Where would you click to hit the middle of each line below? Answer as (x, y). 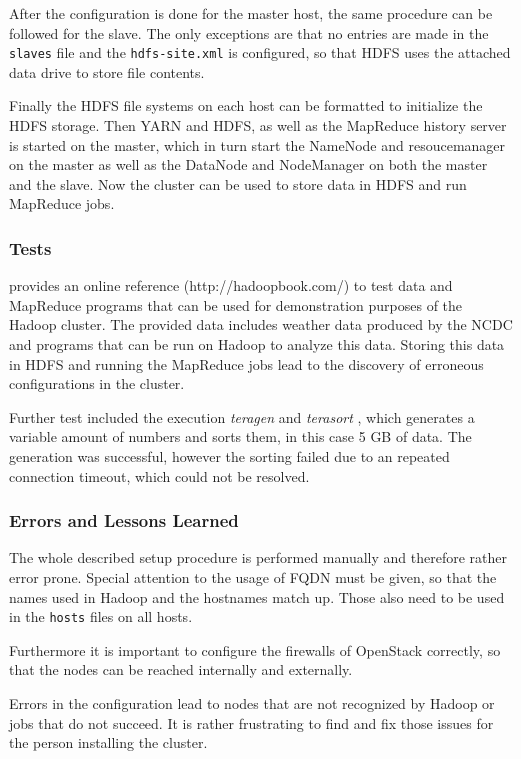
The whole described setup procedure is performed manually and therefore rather (258, 557)
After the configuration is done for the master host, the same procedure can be (251, 13)
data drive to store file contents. (107, 71)
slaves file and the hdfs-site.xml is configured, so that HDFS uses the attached (260, 52)
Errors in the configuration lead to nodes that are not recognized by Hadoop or (252, 703)
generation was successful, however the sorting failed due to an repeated (229, 455)
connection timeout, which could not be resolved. (159, 475)
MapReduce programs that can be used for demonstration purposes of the (236, 304)
